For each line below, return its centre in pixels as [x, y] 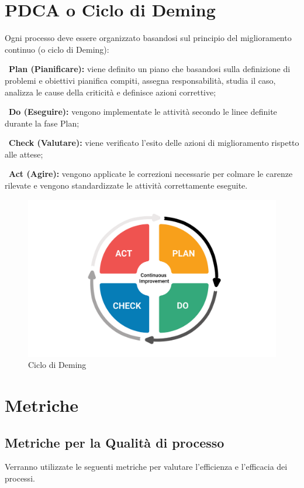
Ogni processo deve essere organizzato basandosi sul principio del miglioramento [148, 38]
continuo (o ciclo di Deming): [57, 49]
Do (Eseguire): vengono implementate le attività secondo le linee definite [143, 112]
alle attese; [24, 154]
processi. [20, 478]
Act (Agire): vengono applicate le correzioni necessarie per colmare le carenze [151, 174]
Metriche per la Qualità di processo [115, 442]
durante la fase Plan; [42, 123]
